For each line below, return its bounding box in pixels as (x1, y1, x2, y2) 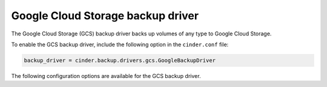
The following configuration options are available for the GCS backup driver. (11, 72, 201, 79)
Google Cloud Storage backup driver (11, 9, 199, 22)
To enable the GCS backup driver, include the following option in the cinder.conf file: (11, 41, 229, 48)
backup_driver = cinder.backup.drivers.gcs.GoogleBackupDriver (24, 57, 216, 64)
